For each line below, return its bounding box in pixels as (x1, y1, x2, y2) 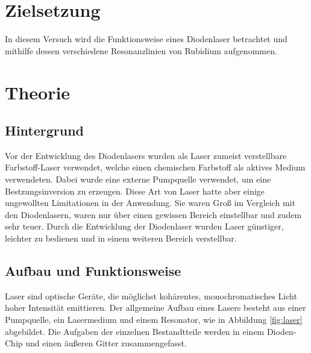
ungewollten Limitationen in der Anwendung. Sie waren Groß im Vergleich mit (5, 196, 295, 209)
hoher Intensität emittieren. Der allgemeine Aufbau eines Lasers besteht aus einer (5, 301, 306, 314)
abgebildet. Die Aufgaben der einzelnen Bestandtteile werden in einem (5, 325, 265, 337)
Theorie (5, 80, 71, 104)
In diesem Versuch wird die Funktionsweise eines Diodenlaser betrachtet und (5, 33, 287, 45)
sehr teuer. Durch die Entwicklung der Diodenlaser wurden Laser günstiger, (5, 220, 284, 233)
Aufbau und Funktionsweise (5, 261, 181, 280)
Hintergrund (5, 121, 84, 140)
